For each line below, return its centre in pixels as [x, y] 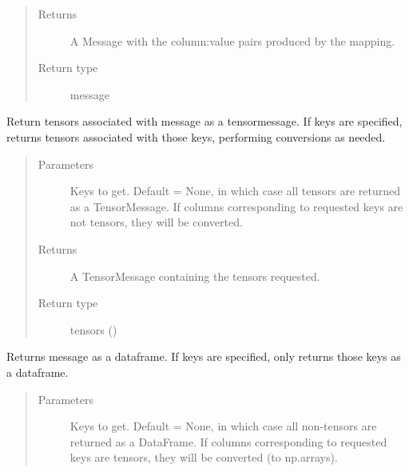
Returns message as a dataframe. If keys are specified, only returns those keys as [204, 356]
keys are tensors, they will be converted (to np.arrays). [204, 457]
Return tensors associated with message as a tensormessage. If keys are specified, [204, 121]
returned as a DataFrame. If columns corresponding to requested [228, 441]
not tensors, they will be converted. [156, 222]
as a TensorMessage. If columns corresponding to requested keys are [236, 206]
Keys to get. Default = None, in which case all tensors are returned [235, 191]
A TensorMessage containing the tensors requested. [195, 276]
